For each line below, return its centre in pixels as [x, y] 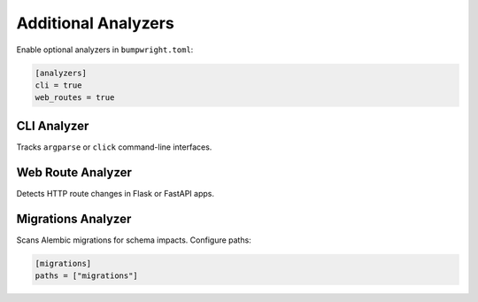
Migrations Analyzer [74, 218]
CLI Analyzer [53, 125]
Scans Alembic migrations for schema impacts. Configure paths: [134, 240]
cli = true [58, 85]
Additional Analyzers [95, 23]
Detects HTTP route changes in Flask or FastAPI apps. [115, 193]
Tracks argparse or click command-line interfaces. [114, 147]
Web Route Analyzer [74, 172]
